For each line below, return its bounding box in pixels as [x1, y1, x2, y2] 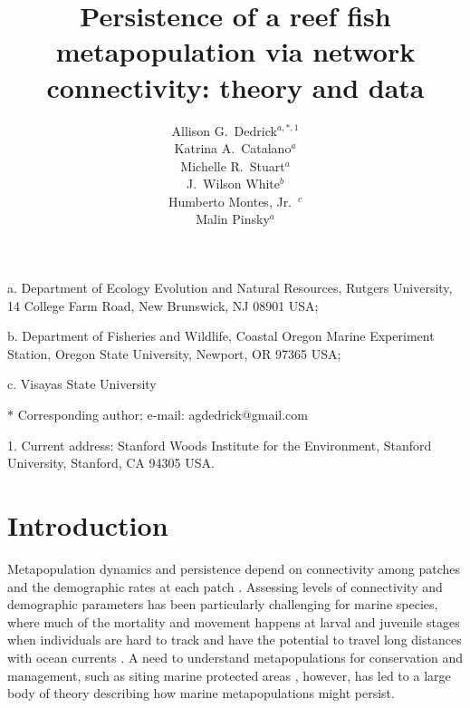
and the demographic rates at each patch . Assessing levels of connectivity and [7, 577, 443, 596]
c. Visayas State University [7, 374, 157, 393]
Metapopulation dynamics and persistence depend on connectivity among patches [7, 558, 461, 577]
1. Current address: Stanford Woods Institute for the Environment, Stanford [7, 435, 432, 454]
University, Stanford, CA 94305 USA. [7, 453, 215, 472]
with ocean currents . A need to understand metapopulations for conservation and [7, 647, 463, 666]
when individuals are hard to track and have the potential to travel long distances [7, 630, 462, 649]
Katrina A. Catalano [174, 139, 292, 158]
